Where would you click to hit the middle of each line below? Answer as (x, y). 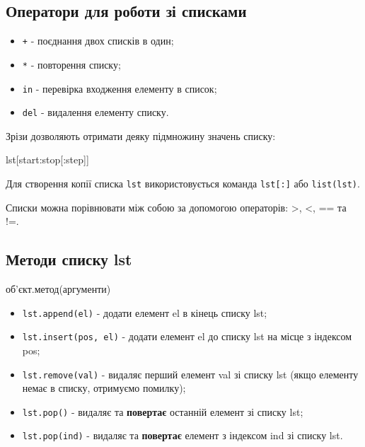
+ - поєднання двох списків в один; (98, 41)
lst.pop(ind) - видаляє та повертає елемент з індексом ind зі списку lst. (182, 435)
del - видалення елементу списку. (95, 112)
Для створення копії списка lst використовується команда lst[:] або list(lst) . (183, 184)
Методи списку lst (69, 259)
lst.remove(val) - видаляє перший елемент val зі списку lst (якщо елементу (190, 374)
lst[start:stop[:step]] (47, 159)
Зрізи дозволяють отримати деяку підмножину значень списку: (141, 135)
